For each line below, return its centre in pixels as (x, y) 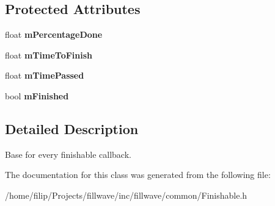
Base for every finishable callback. (68, 154)
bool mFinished (37, 95)
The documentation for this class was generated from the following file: (138, 175)
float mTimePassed (45, 75)
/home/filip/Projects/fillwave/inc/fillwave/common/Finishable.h (126, 195)
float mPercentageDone (54, 34)
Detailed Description (72, 128)
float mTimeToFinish (49, 55)
